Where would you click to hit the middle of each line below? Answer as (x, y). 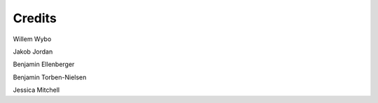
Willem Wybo (32, 39)
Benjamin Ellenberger (44, 64)
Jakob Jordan (33, 51)
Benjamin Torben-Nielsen (50, 77)
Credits (35, 18)
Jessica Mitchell (36, 90)
